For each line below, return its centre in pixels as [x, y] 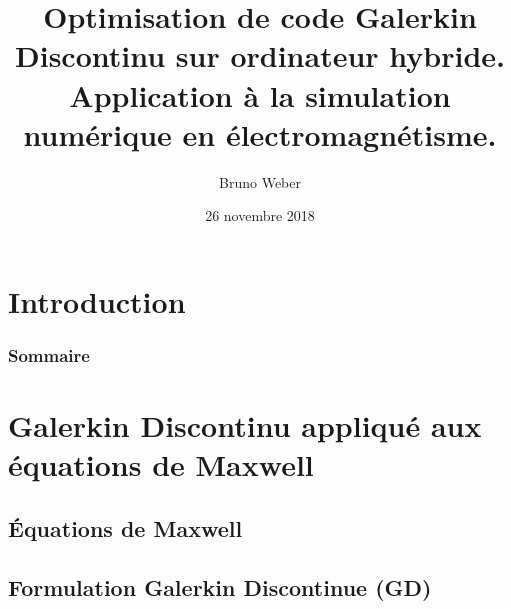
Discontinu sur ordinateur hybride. [260, 55]
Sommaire [49, 354]
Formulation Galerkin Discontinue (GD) [220, 586]
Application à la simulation [260, 94]
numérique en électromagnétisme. [260, 133]
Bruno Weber [260, 181]
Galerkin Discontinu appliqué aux [245, 425]
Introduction [97, 300]
